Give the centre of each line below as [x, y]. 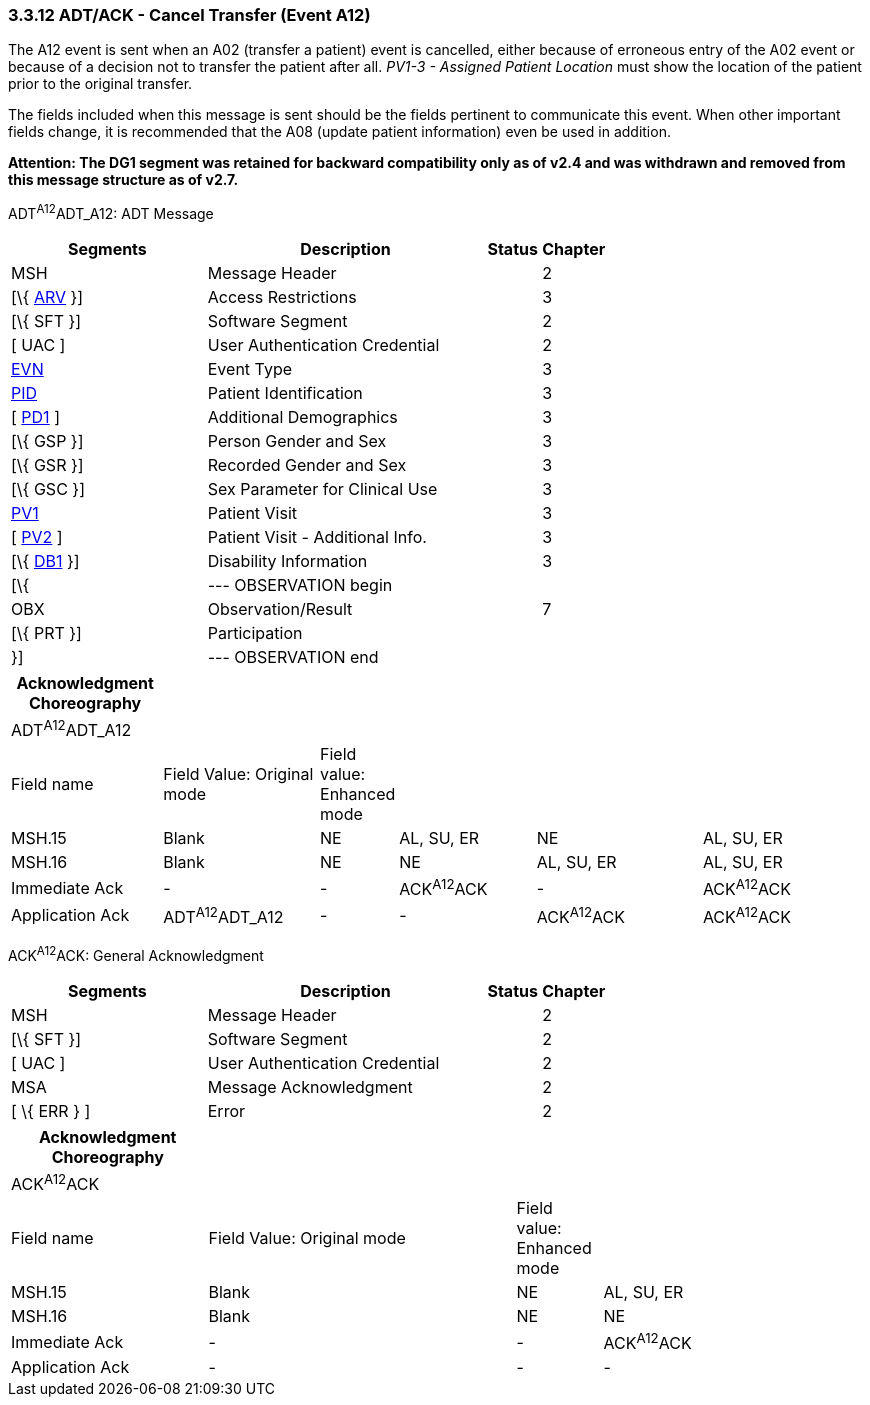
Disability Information [287, 561]
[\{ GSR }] [47, 465]
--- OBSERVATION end [293, 657]
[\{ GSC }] [48, 489]
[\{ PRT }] [46, 633]
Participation [255, 633]
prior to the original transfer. [100, 84]
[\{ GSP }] [47, 441]
